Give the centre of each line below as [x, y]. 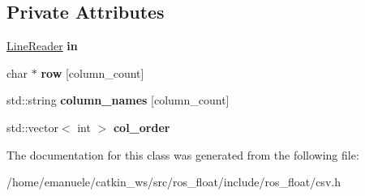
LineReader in [42, 46]
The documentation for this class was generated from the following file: [183, 154]
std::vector [32, 127]
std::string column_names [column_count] [118, 100]
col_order [142, 127]
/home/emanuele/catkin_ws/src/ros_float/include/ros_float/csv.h [174, 182]
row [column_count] [92, 72]
